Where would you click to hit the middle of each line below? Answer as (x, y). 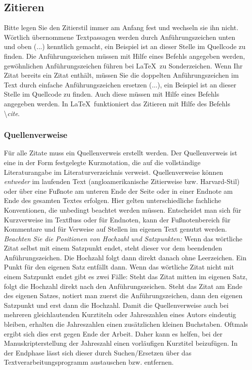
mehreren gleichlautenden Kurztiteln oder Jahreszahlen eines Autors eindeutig (120, 314)
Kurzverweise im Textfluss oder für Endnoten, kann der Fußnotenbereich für (117, 219)
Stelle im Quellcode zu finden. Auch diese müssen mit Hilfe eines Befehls (112, 94)
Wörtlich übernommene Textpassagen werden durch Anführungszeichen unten (120, 37)
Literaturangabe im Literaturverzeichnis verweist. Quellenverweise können (114, 172)
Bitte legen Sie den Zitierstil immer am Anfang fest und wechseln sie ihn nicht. (121, 27)
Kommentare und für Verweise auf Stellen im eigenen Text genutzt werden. (116, 229)
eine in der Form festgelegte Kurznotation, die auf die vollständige (102, 162)
